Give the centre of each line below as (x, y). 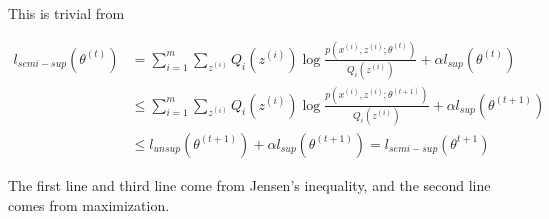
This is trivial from (66, 13)
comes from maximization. (89, 204)
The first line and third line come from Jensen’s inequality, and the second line (249, 184)
